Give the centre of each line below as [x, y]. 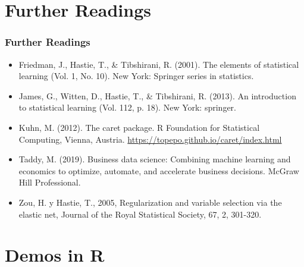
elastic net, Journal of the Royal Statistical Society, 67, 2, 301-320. [140, 214]
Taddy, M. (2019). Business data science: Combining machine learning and [155, 159]
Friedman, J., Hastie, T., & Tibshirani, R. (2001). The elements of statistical [159, 64]
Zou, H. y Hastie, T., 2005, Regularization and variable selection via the [150, 202]
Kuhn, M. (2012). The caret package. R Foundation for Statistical [139, 127]
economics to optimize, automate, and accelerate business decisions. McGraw [159, 170]
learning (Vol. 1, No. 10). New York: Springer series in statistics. [136, 76]
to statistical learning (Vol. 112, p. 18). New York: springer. [127, 107]
